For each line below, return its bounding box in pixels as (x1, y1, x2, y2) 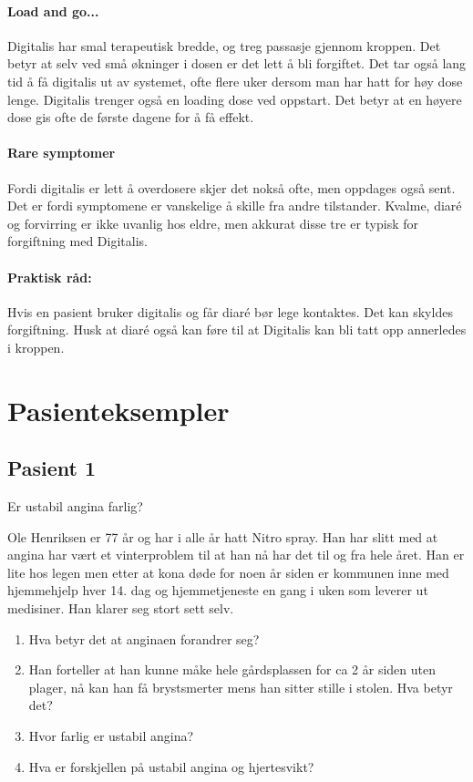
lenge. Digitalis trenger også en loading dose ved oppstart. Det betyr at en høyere (7, 89, 462, 108)
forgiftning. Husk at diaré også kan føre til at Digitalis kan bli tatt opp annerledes (7, 320, 467, 339)
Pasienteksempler (7, 391, 230, 428)
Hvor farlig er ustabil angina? (28, 726, 194, 746)
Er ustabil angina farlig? (7, 497, 143, 516)
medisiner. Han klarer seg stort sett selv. (7, 599, 234, 618)
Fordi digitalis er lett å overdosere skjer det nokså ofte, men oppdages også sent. (7, 178, 456, 197)
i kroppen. (7, 337, 65, 356)
